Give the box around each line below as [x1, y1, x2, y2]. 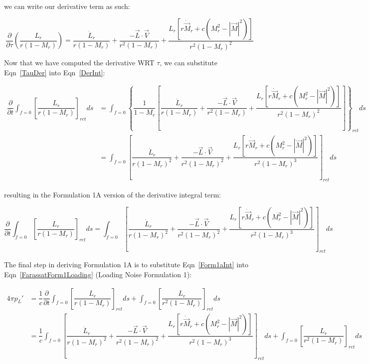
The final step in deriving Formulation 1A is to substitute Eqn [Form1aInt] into [4, 259, 248, 270]
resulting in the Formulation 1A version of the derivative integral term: [4, 189, 221, 200]
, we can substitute [160, 57, 218, 67]
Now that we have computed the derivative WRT [4, 57, 155, 67]
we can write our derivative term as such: [4, 1, 130, 11]
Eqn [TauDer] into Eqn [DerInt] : [4, 67, 105, 77]
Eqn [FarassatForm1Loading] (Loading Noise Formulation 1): [4, 269, 192, 279]
